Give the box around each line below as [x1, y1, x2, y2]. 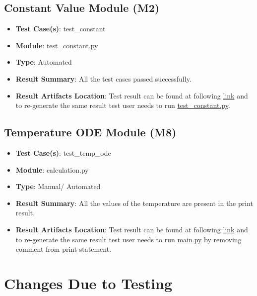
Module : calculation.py [15, 164, 89, 175]
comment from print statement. [15, 244, 112, 254]
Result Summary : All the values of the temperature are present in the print [15, 197, 254, 208]
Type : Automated [15, 57, 72, 67]
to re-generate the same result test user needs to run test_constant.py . [15, 100, 230, 110]
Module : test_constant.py [15, 40, 98, 50]
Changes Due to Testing [4, 273, 173, 293]
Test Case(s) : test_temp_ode [15, 147, 111, 158]
